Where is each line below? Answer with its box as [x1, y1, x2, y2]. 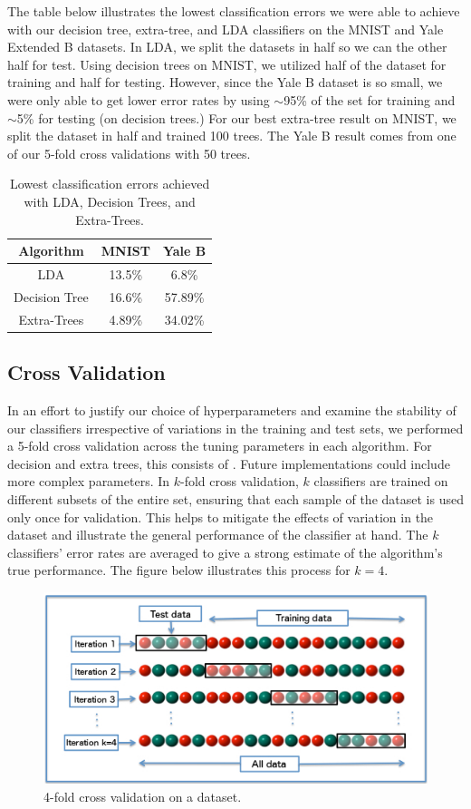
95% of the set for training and [284, 90, 456, 109]
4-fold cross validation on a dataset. [43, 786, 242, 805]
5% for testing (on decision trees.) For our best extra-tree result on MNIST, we [16, 108, 457, 127]
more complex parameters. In [7, 472, 170, 491]
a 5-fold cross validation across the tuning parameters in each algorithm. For [7, 436, 432, 455]
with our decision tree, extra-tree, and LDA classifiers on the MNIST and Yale [7, 19, 444, 38]
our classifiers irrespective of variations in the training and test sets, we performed [7, 418, 464, 437]
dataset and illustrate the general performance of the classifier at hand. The [7, 525, 428, 544]
